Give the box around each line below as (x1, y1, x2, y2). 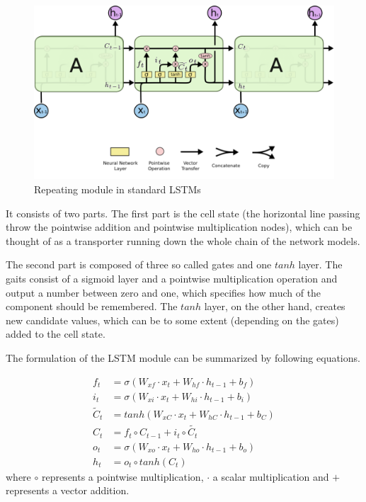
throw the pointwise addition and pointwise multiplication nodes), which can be (6, 219, 353, 234)
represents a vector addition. (6, 483, 130, 498)
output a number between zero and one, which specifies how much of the (6, 285, 321, 300)
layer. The (298, 257, 343, 272)
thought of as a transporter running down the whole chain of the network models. (6, 233, 360, 248)
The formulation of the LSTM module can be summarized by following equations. (6, 350, 360, 365)
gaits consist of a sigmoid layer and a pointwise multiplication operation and (6, 270, 338, 285)
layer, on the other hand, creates (204, 299, 345, 314)
